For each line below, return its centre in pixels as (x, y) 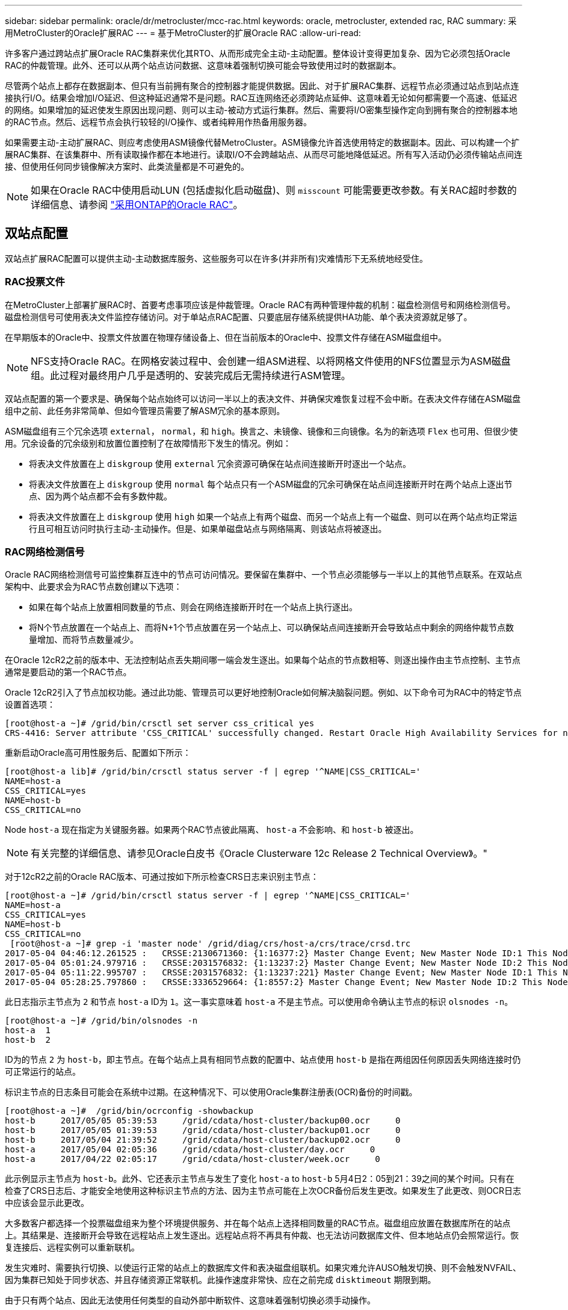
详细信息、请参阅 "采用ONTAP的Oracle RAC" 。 (137, 205)
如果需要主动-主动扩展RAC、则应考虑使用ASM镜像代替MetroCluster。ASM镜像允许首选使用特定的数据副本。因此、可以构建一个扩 (262, 142)
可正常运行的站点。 (43, 1072)
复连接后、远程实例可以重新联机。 (72, 1247)
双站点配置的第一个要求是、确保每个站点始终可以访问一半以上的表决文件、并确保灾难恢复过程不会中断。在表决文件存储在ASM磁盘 (263, 398)
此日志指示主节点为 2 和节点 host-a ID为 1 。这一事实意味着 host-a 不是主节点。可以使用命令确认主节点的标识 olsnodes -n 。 (259, 1002)
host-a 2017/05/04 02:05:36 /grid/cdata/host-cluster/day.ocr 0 (190, 1150)
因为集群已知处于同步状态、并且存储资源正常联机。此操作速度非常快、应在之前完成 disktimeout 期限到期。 (221, 1280)
